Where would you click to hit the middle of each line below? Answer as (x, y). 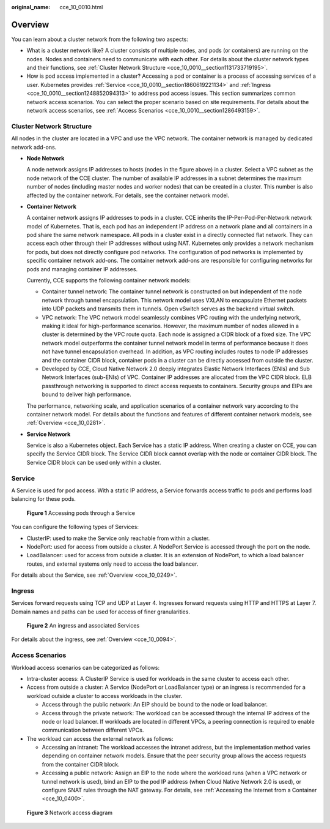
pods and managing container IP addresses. (82, 269)
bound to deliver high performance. (86, 394)
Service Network (49, 434)
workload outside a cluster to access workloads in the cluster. (105, 696)
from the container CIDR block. (81, 764)
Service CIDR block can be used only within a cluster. (94, 462)
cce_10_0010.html (81, 7)
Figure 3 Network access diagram (70, 812)
